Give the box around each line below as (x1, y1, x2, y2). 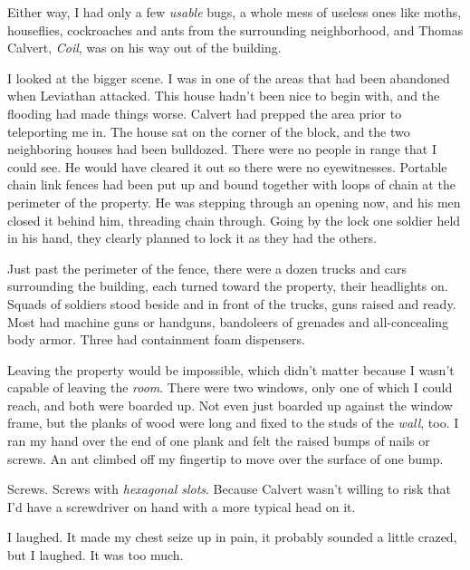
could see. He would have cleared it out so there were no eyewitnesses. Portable (7, 157, 447, 176)
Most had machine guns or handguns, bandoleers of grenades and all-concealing (7, 312, 449, 331)
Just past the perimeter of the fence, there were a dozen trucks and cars (7, 258, 407, 277)
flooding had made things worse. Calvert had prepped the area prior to (7, 103, 402, 122)
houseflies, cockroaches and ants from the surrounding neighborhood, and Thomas (7, 20, 464, 39)
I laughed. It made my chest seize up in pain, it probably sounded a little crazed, (7, 527, 457, 546)
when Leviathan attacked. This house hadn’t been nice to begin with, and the (7, 86, 440, 105)
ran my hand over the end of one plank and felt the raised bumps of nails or (7, 431, 430, 450)
